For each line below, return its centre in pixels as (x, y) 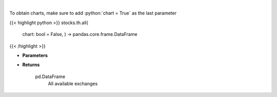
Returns (31, 65)
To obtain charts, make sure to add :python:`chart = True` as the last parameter (93, 13)
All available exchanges (73, 84)
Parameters (35, 55)
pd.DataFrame (50, 76)
